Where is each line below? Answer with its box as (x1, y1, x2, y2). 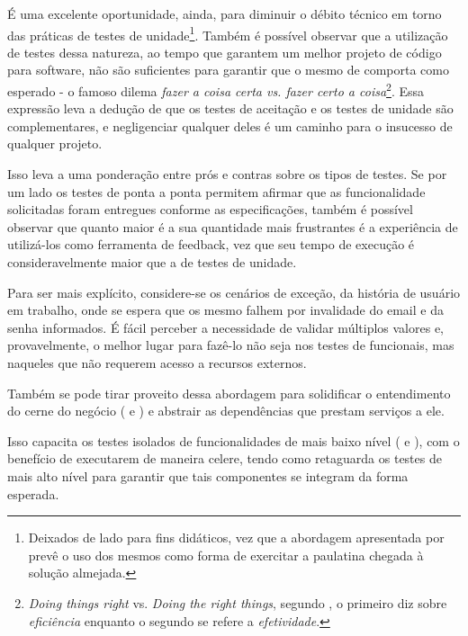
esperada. (7, 484, 59, 503)
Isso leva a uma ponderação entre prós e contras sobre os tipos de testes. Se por (7, 165, 447, 184)
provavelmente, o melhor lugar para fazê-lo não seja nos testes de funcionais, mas (7, 336, 454, 354)
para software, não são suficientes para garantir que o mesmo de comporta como (7, 60, 449, 79)
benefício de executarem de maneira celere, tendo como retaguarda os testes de (7, 449, 442, 468)
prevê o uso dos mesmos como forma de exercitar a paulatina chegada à (28, 545, 424, 564)
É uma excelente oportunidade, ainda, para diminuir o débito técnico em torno (7, 4, 442, 22)
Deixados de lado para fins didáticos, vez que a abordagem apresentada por (28, 528, 445, 547)
